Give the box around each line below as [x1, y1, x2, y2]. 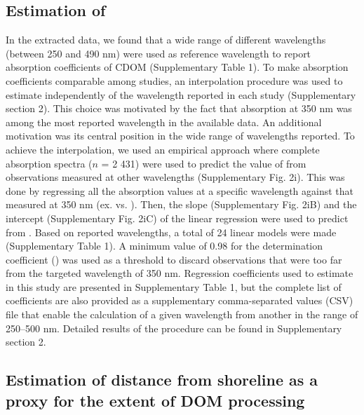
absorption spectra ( [6, 156, 93, 170]
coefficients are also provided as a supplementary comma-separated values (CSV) [6, 293, 353, 308]
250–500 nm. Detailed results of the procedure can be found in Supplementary [6, 320, 342, 335]
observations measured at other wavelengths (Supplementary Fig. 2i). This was [6, 170, 345, 184]
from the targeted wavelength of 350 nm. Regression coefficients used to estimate [6, 266, 353, 280]
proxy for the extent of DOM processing [6, 389, 305, 411]
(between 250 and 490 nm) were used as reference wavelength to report [6, 46, 311, 60]
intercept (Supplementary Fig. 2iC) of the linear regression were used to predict [6, 210, 349, 225]
